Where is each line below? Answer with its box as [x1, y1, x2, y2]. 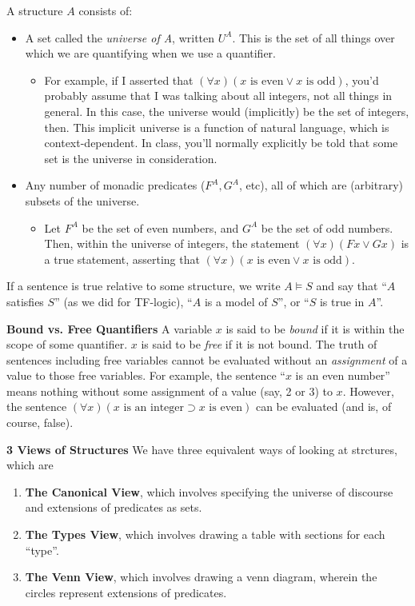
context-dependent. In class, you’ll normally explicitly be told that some [44, 134, 398, 151]
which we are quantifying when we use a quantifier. [25, 45, 277, 62]
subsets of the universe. [25, 192, 140, 209]
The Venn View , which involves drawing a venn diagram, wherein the [25, 568, 377, 585]
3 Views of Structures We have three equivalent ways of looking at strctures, [6, 441, 397, 457]
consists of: [78, 2, 133, 18]
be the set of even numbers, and [82, 219, 239, 236]
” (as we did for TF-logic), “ [54, 293, 193, 309]
